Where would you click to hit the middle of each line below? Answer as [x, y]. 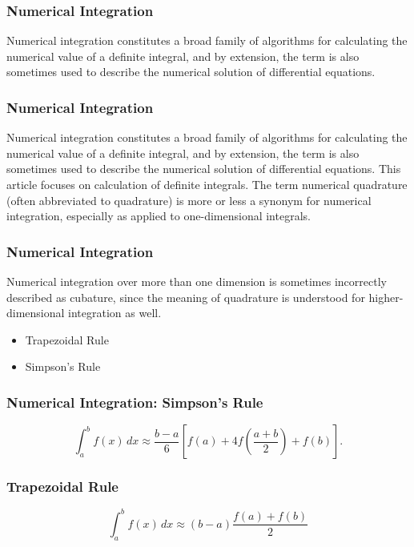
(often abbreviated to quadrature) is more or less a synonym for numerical [189, 200]
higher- [386, 297]
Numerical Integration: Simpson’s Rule [135, 402]
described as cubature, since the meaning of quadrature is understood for [186, 297]
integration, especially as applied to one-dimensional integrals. [159, 216]
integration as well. [115, 313]
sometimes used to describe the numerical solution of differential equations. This [204, 169]
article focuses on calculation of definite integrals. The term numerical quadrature [207, 184]
